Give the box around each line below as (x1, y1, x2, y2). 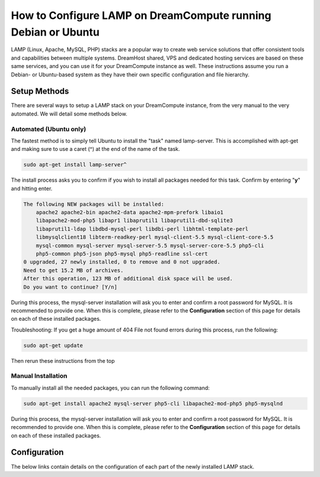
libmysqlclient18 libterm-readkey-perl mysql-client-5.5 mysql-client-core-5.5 (36, 234, 274, 241)
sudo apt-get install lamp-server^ (23, 162, 127, 168)
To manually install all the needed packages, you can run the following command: (11, 384, 210, 391)
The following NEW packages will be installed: (23, 201, 164, 207)
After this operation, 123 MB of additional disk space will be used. (23, 275, 233, 282)
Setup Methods (11, 86, 69, 96)
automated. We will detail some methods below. (11, 110, 127, 117)
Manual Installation (11, 372, 68, 380)
